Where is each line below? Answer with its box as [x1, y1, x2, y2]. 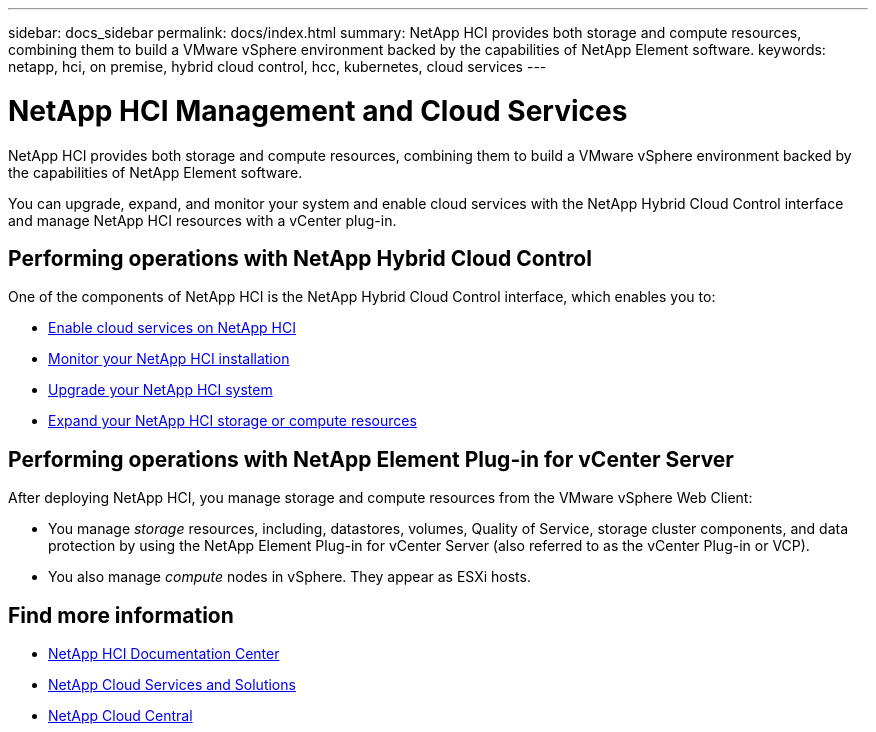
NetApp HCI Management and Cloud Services [8, 93, 628, 128]
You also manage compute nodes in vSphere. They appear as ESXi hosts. [48, 568, 531, 586]
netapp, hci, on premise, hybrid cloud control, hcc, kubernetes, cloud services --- [8, 58, 547, 75]
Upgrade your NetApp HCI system [48, 381, 273, 399]
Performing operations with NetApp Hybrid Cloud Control [8, 245, 592, 271]
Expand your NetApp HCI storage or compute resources [48, 412, 417, 430]
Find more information [8, 602, 234, 628]
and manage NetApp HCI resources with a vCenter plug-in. [8, 211, 397, 229]
